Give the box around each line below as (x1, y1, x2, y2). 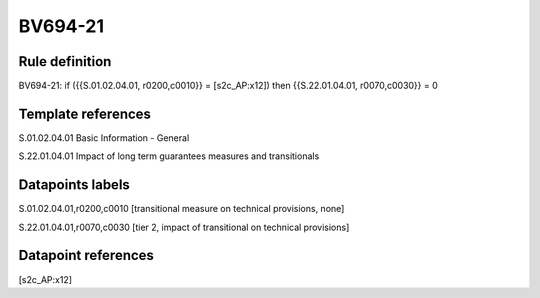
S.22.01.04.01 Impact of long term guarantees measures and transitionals (18, 150, 320, 162)
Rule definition (18, 53, 112, 70)
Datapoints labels (18, 176, 130, 194)
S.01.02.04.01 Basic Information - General (18, 131, 190, 144)
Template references (18, 105, 152, 122)
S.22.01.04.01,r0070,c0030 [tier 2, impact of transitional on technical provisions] (18, 221, 350, 233)
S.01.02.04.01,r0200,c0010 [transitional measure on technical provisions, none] (18, 203, 345, 215)
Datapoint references (18, 247, 155, 264)
